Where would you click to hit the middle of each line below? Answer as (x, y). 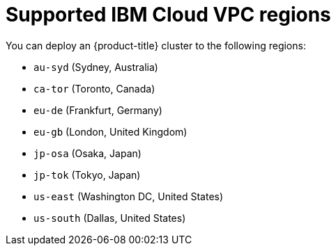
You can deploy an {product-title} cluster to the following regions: (156, 45)
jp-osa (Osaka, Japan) (87, 153)
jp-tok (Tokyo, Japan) (87, 175)
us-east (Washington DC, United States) (129, 196)
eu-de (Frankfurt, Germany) (98, 110)
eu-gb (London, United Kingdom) (110, 131)
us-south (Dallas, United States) (110, 218)
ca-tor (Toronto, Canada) (94, 88)
